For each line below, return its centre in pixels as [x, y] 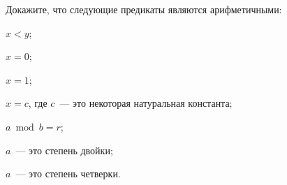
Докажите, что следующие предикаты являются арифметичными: [144, 9]
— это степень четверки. [68, 173]
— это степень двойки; [64, 150]
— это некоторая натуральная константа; [146, 103]
